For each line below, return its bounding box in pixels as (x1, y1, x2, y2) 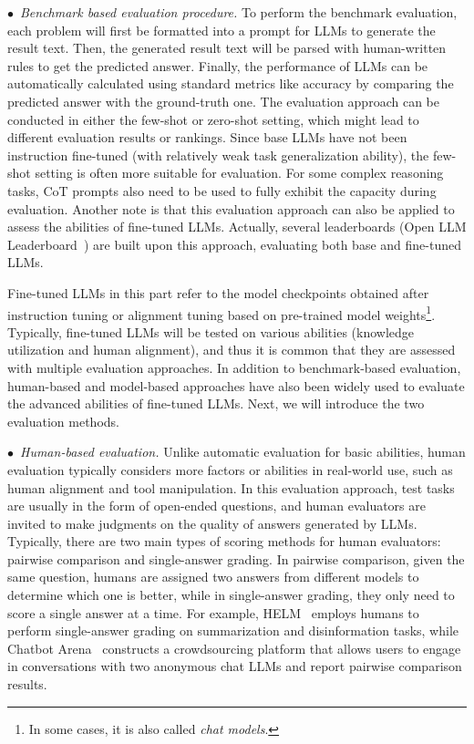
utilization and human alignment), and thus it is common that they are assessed (7, 340, 456, 359)
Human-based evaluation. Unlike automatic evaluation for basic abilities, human (20, 442, 466, 461)
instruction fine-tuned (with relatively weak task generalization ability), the (7, 145, 429, 164)
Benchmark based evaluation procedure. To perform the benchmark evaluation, (20, 3, 458, 21)
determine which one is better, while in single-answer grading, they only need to (7, 585, 455, 604)
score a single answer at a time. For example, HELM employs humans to (7, 603, 419, 622)
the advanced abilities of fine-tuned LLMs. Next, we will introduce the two (7, 394, 425, 413)
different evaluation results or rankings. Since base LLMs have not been (7, 128, 407, 147)
